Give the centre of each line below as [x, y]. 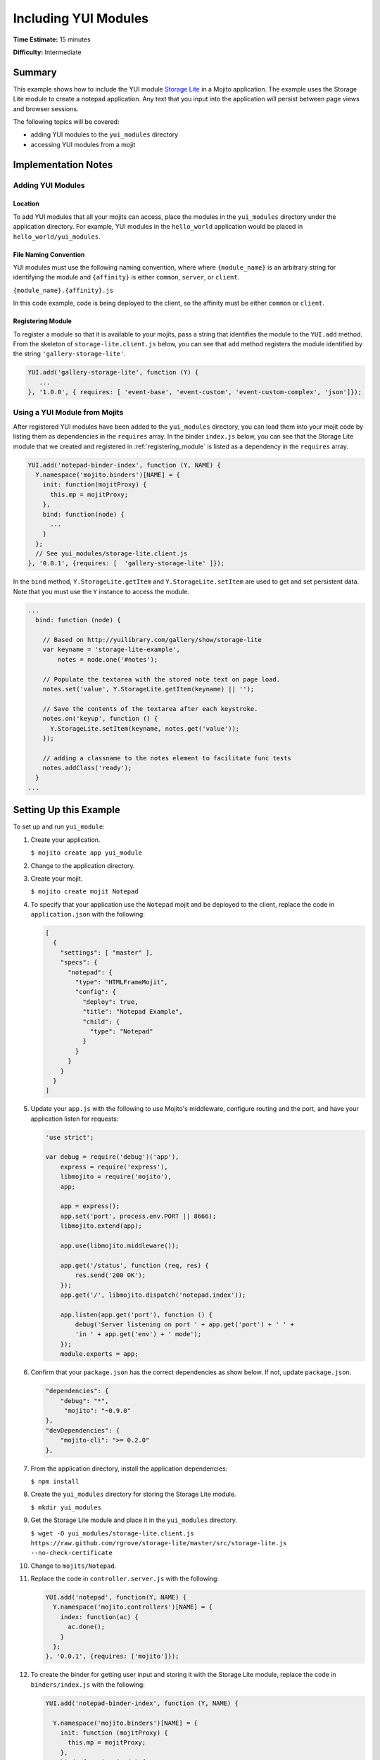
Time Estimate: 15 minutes [52, 39]
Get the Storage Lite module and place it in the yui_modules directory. [134, 1520]
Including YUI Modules [81, 18]
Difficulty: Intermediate [47, 52]
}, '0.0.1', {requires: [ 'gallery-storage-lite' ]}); [126, 564]
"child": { [101, 1022]
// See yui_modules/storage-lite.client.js [112, 554]
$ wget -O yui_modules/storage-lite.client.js [112, 1533]
